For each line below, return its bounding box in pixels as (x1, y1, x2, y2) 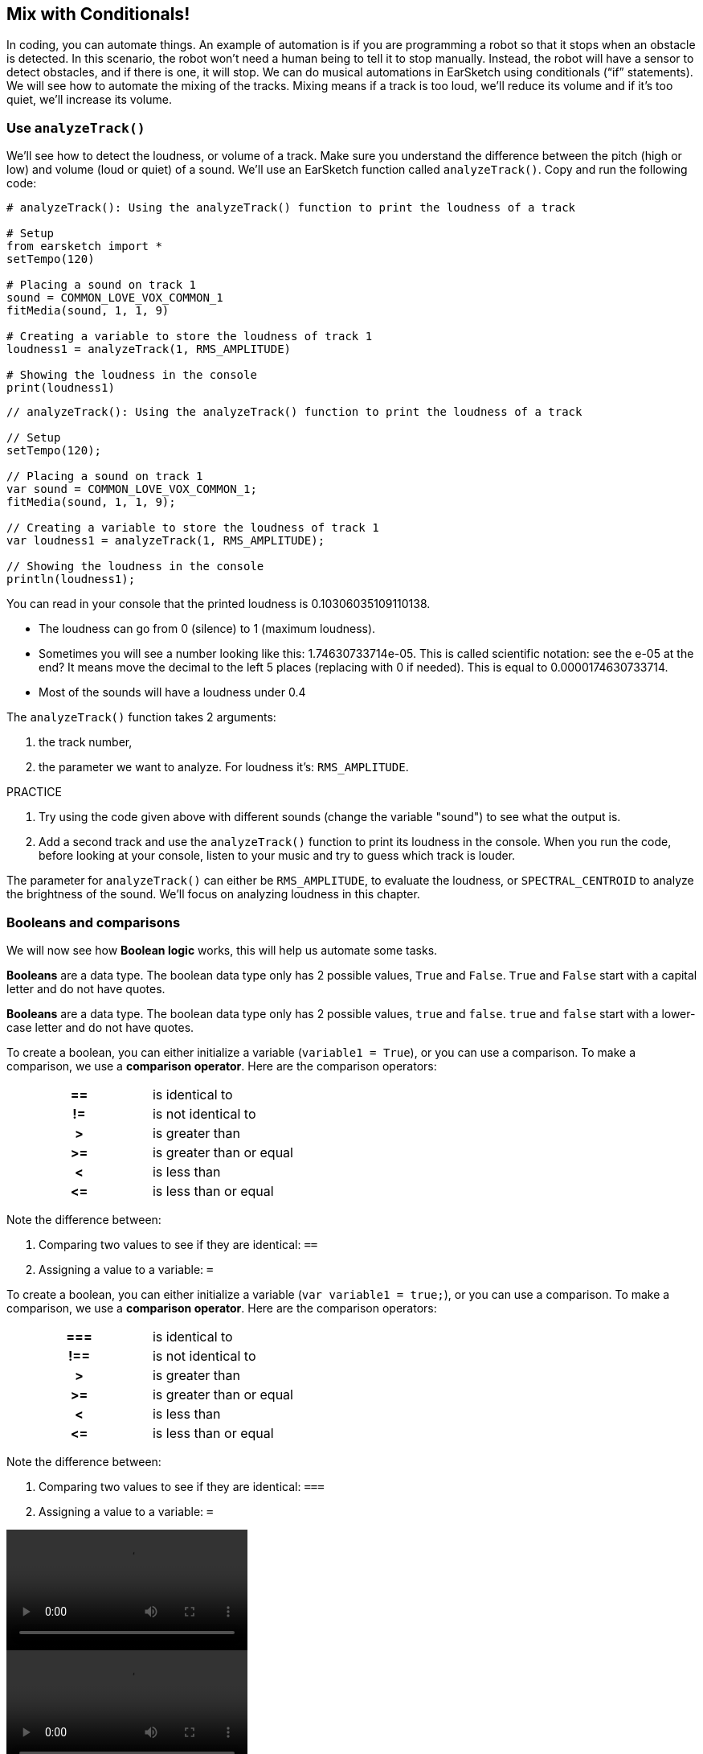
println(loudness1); (6, 573, 136, 586)
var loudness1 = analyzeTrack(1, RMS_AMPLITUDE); (6, 534, 325, 548)
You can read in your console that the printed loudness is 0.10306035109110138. (6, 597, 431, 611)
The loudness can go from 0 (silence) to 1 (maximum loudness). (39, 622, 376, 636)
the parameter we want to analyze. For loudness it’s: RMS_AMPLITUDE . (39, 760, 409, 774)
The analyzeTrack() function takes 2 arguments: (6, 710, 276, 725)
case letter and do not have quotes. (6, 1020, 194, 1034)
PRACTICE (6, 785, 62, 799)
